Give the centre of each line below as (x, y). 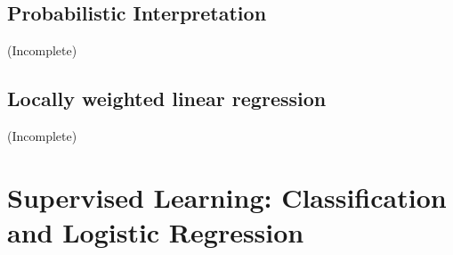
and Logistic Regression (156, 231)
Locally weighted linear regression (167, 99)
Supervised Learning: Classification (227, 197)
